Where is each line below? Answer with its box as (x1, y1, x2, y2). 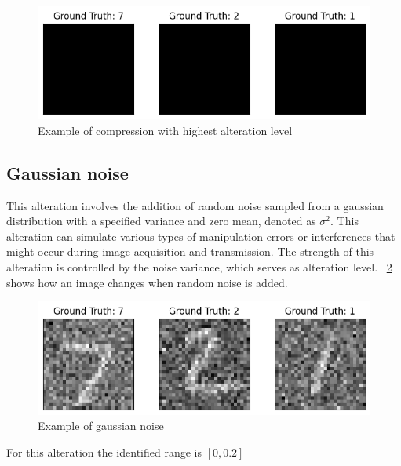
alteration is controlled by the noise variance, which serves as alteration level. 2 (6, 259, 392, 275)
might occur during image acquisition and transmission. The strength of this (6, 243, 374, 260)
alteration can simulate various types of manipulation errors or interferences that (6, 228, 396, 244)
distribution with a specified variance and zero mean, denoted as (6, 213, 316, 229)
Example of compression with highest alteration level (38, 122, 293, 138)
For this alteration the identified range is (6, 443, 202, 460)
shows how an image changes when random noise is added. (6, 274, 288, 290)
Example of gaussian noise (38, 417, 164, 434)
